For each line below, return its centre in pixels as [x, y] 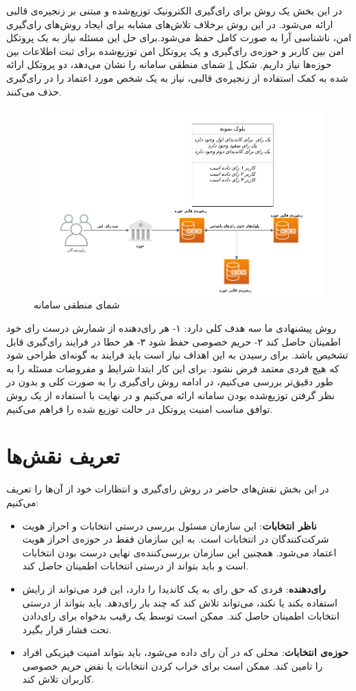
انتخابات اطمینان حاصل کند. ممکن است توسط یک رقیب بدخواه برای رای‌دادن [181, 616]
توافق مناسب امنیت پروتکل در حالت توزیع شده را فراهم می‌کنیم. [140, 408]
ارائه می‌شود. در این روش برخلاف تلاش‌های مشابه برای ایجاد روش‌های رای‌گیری [170, 24]
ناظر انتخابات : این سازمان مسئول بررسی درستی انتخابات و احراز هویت [169, 525]
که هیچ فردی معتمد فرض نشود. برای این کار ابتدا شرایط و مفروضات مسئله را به [173, 368]
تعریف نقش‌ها [63, 456]
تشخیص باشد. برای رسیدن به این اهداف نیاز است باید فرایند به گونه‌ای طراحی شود [177, 355]
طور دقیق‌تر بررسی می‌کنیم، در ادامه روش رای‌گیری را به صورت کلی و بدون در [170, 382]
